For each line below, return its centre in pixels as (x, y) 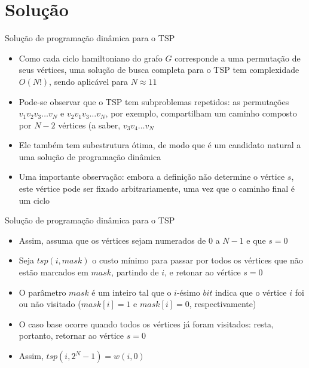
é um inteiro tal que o (131, 292)
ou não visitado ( (50, 304)
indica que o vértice (251, 292)
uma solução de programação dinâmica (90, 156)
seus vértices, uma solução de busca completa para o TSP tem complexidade (159, 70)
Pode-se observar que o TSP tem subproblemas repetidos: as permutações (154, 101)
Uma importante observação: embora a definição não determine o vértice (152, 177)
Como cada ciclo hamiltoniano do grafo (91, 58)
